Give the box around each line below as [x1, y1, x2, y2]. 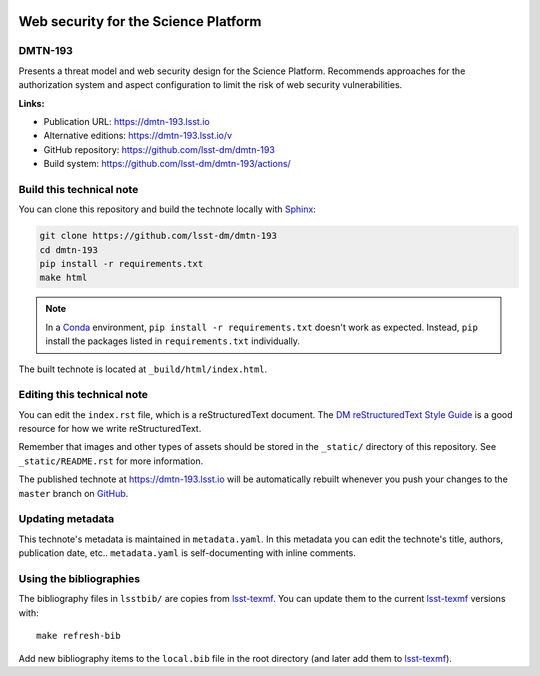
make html [39, 272, 88, 284]
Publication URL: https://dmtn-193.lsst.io [43, 115, 210, 127]
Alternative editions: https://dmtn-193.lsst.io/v [43, 130, 233, 142]
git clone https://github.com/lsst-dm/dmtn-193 [39, 230, 277, 242]
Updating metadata [18, 512, 115, 526]
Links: [18, 97, 45, 109]
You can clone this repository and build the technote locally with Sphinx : [18, 203, 317, 215]
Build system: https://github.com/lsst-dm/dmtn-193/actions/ [43, 158, 292, 170]
